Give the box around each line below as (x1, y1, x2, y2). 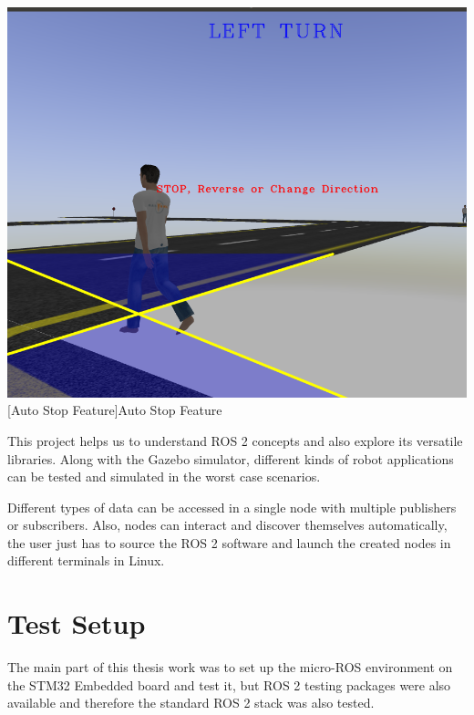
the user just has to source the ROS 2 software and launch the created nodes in (7, 533, 451, 552)
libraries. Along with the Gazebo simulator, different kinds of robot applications (7, 449, 454, 468)
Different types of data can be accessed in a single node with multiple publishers (7, 497, 457, 516)
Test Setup (7, 605, 146, 642)
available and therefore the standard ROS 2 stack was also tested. (7, 693, 375, 712)
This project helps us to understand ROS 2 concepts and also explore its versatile (7, 430, 463, 450)
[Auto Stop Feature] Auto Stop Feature (7, 400, 222, 420)
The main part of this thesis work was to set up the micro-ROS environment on (7, 658, 453, 677)
